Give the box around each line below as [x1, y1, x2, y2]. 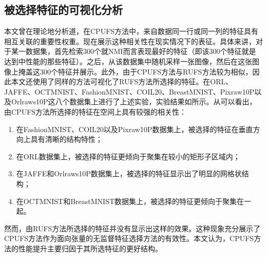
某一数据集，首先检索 [11, 46, 83, 57]
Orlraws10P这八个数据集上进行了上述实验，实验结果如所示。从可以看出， [11, 96, 257, 107]
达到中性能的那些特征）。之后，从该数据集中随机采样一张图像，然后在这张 [4, 56, 252, 66]
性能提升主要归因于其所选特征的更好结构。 [18, 243, 162, 253]
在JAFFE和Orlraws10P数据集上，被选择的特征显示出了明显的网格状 [16, 168, 242, 179]
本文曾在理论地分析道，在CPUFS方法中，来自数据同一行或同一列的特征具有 [4, 26, 259, 36]
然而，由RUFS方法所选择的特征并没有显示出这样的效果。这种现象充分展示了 [4, 223, 261, 233]
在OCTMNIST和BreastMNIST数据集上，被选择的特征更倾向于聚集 [16, 195, 237, 206]
